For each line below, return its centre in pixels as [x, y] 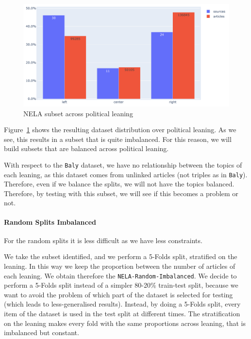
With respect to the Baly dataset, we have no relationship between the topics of [123, 164]
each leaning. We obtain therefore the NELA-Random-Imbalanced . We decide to [120, 275]
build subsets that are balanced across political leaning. [86, 148]
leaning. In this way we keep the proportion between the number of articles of [120, 266]
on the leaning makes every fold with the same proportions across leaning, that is [125, 323]
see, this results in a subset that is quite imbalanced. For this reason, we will [118, 139]
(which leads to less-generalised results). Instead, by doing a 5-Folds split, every [122, 304]
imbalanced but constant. [42, 332]
